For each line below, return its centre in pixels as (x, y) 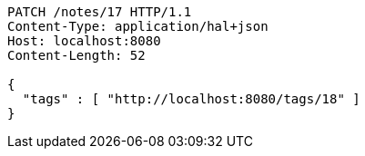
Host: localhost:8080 (84, 41)
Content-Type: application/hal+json (138, 26)
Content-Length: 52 (76, 55)
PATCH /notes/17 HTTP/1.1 (100, 12)
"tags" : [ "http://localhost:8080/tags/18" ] (191, 99)
